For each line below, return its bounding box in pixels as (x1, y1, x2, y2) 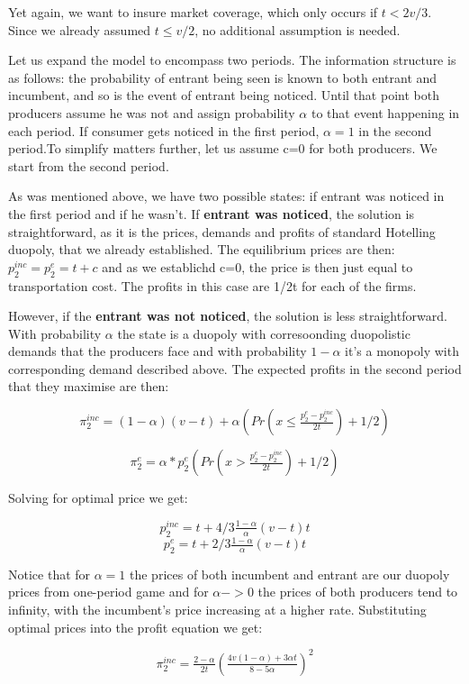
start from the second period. (8, 156, 169, 175)
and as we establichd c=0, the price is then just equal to (102, 257, 413, 276)
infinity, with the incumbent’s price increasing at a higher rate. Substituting (8, 600, 427, 619)
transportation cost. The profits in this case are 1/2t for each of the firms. (8, 276, 417, 295)
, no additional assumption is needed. (194, 20, 401, 39)
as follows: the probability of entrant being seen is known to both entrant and (8, 68, 437, 87)
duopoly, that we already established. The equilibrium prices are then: (8, 240, 395, 259)
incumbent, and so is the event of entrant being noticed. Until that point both (8, 86, 439, 105)
